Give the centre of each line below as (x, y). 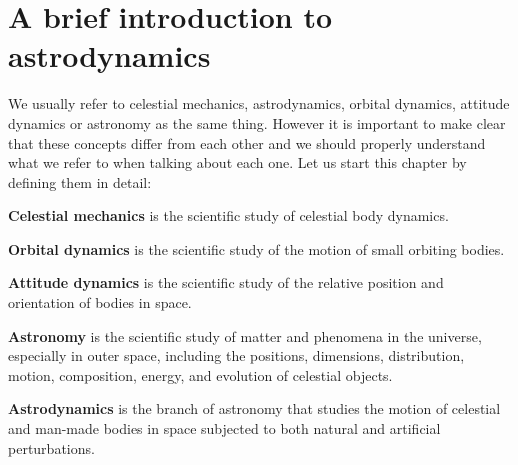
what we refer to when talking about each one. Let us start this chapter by (237, 162)
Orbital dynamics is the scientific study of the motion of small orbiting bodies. (256, 248)
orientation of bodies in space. (100, 302)
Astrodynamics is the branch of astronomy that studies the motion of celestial (254, 408)
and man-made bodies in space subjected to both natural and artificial (224, 428)
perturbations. (51, 447)
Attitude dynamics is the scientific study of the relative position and (226, 282)
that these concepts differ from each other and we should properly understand (247, 142)
